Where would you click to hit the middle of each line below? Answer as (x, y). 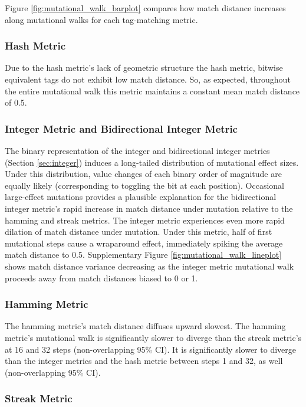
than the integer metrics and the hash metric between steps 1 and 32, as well (144, 361)
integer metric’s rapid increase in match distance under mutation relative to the (149, 208)
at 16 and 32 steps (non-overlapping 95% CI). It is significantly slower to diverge (150, 349)
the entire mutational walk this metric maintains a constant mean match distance (152, 91)
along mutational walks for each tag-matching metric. (101, 19)
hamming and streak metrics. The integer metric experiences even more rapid (145, 220)
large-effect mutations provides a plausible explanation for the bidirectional (141, 197)
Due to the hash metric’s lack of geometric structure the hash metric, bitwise (144, 68)
